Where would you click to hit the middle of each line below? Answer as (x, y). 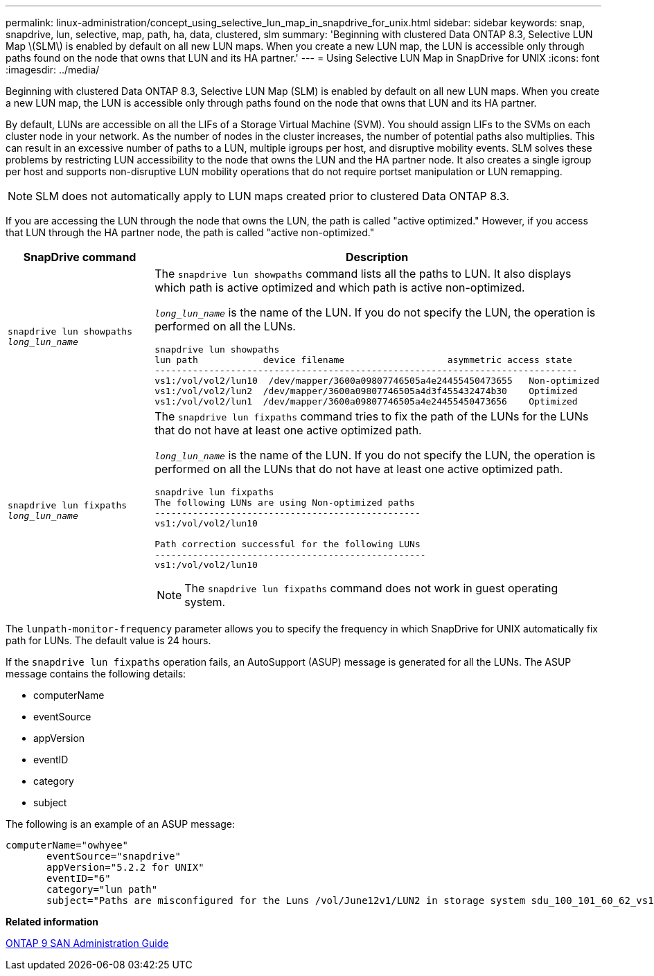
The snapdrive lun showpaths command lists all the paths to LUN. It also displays (363, 274)
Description (377, 257)
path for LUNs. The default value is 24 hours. (108, 640)
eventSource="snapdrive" (114, 856)
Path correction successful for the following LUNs (288, 544)
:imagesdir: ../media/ (53, 70)
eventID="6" (79, 878)
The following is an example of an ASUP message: (120, 824)
